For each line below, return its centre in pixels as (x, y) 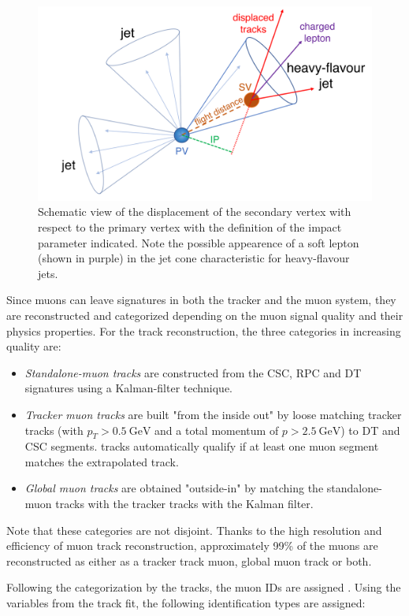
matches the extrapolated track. (102, 461)
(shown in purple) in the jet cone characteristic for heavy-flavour (194, 258)
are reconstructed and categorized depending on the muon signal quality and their (205, 315)
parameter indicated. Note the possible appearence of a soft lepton (199, 242)
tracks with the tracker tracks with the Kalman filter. (184, 504)
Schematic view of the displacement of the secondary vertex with (195, 212)
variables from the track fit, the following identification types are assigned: (186, 603)
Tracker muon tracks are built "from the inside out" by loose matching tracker (213, 414)
